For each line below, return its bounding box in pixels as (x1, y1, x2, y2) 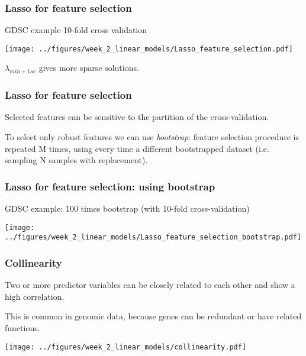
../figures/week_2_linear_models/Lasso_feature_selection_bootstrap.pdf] (5, 233, 302, 242)
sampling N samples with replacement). (5, 154, 148, 166)
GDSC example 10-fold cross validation (5, 24, 147, 36)
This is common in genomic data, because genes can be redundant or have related (5, 310, 302, 322)
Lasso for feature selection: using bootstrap (5, 179, 215, 193)
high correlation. (5, 290, 65, 302)
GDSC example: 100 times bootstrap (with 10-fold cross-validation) (5, 202, 250, 215)
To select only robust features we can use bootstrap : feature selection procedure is (5, 131, 299, 143)
